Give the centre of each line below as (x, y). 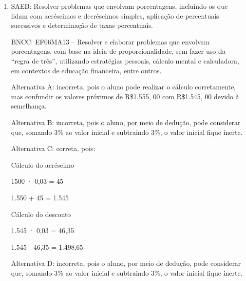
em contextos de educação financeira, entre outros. (86, 70)
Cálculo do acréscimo (43, 164)
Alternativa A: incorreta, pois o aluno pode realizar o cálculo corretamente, (123, 87)
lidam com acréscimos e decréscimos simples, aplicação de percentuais (115, 15)
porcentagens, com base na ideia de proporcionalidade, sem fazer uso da (118, 51)
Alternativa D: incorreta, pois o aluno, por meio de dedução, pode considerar (126, 263)
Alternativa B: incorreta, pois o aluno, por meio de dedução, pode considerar (126, 122)
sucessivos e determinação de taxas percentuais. (82, 25)
